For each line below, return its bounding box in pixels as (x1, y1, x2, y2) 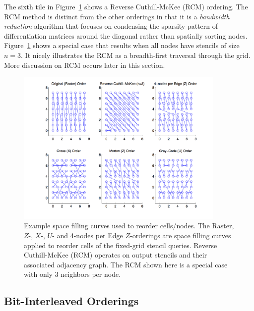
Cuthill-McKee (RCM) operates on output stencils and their (24, 250, 207, 260)
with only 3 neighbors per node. (24, 269, 121, 279)
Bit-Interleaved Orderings (4, 293, 139, 309)
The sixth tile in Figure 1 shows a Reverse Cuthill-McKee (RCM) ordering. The (4, 1, 248, 11)
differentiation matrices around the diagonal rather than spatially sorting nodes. (4, 30, 248, 41)
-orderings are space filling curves (130, 230, 231, 240)
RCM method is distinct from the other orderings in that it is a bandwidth (4, 11, 230, 21)
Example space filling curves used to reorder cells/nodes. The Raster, (24, 220, 234, 231)
